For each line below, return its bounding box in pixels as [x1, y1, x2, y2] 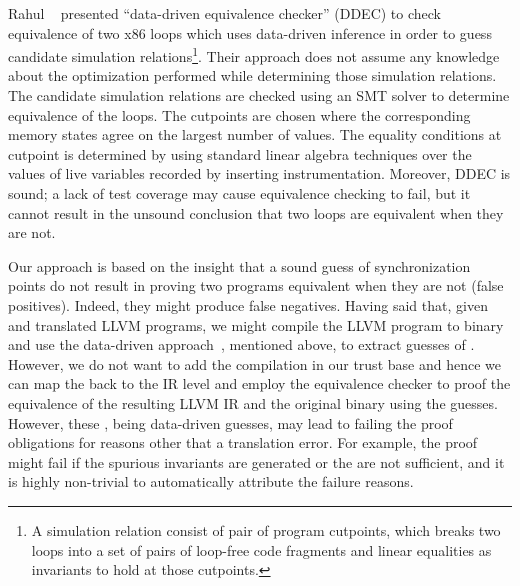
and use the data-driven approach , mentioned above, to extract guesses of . [8, 334, 475, 355]
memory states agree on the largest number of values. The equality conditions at [8, 124, 502, 145]
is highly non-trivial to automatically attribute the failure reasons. [8, 471, 414, 492]
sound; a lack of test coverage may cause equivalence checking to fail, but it [8, 183, 471, 203]
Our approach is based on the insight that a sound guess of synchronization [8, 255, 471, 276]
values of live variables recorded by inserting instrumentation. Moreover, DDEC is [8, 163, 511, 184]
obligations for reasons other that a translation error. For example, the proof [8, 432, 478, 453]
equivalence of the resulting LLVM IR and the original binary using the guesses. [8, 392, 498, 413]
